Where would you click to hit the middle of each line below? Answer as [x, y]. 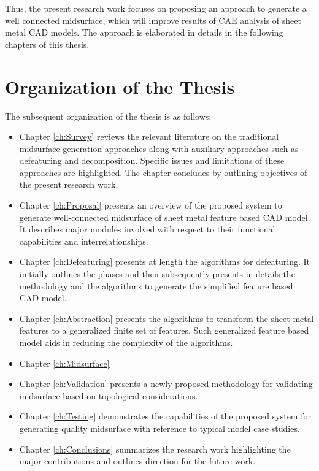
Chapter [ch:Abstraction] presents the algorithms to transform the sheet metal [167, 318]
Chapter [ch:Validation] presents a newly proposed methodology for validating [166, 384]
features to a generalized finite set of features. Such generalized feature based [164, 330]
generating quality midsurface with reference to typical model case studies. [159, 428]
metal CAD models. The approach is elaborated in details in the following [144, 32]
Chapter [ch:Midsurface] [64, 363]
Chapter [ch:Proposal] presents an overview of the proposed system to [151, 205]
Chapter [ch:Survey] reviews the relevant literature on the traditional [149, 136]
